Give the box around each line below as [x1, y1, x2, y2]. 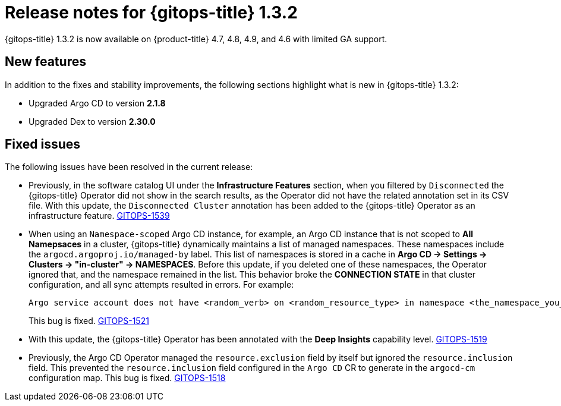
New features [5, 54, 86, 70]
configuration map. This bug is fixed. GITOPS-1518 [29, 373, 226, 383]
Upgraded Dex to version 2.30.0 [29, 116, 156, 127]
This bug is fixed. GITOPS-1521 [29, 316, 149, 326]
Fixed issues [5, 137, 81, 152]
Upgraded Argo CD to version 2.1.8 [29, 97, 166, 108]
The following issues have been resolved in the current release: [5, 162, 253, 172]
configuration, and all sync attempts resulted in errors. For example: [29, 279, 294, 290]
